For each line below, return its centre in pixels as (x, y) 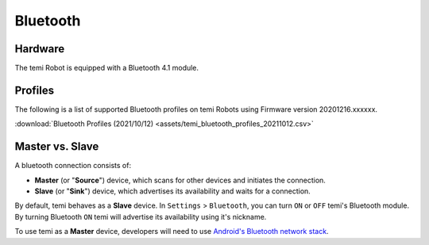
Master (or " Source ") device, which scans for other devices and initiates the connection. (180, 180)
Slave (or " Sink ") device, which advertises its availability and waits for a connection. (173, 191)
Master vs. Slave (57, 147)
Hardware (40, 49)
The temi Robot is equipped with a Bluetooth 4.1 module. (106, 68)
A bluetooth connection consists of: (73, 166)
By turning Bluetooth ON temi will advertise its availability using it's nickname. (141, 216)
